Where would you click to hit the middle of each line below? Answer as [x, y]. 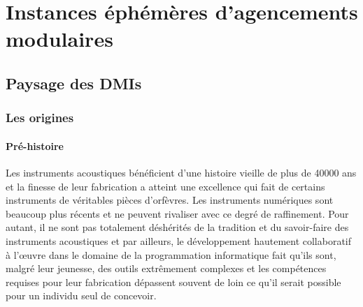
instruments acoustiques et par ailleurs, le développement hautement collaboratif [179, 240]
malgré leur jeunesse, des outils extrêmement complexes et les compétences [166, 268]
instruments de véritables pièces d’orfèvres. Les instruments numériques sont [170, 200]
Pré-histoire [35, 145]
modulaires [59, 39]
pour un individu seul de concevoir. [81, 295]
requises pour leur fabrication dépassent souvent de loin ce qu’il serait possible [173, 282]
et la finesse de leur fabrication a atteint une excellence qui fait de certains [165, 186]
